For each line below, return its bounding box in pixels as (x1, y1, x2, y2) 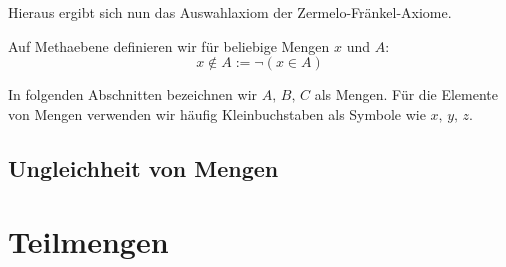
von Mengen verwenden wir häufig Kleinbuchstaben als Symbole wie (8, 103, 426, 124)
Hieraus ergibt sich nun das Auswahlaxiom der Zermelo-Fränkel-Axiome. (8, 2, 452, 22)
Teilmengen (8, 221, 169, 262)
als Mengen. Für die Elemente (314, 84, 499, 105)
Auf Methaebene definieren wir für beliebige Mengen (8, 35, 330, 56)
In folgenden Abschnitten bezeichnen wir (8, 84, 258, 105)
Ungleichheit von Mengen (8, 152, 279, 183)
